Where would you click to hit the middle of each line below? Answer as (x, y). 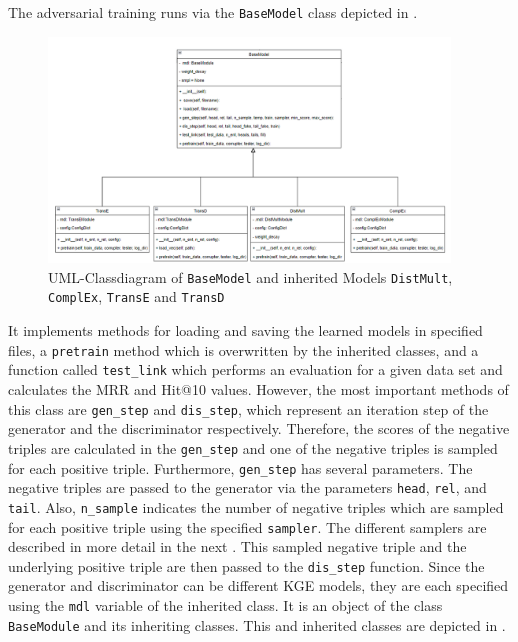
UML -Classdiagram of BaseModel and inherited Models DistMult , (250, 276)
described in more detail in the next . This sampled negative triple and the (237, 546)
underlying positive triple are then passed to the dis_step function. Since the (246, 565)
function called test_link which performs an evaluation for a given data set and (255, 369)
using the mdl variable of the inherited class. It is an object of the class (225, 605)
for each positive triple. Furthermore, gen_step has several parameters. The (240, 467)
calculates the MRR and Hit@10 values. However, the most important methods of (258, 389)
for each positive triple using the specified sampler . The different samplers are (247, 526)
